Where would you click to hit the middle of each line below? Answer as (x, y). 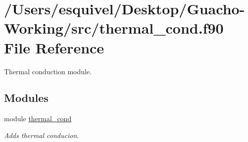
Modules (26, 98)
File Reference (54, 47)
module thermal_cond (38, 118)
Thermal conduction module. (48, 71)
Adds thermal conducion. (42, 135)
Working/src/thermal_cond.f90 (114, 28)
